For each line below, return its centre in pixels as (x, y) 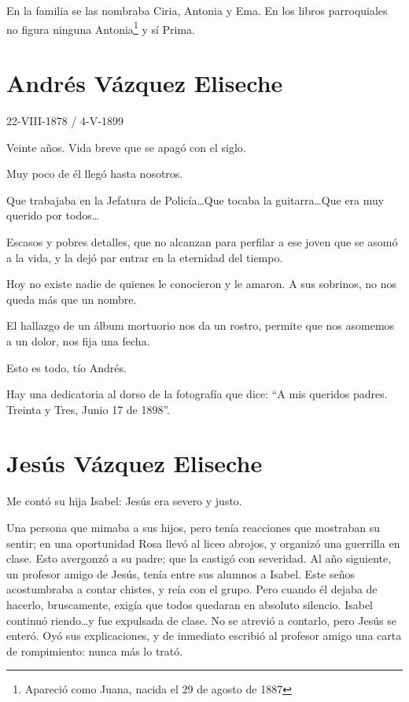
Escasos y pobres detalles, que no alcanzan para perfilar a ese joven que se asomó (202, 241)
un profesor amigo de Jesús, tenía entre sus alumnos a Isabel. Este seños (181, 573)
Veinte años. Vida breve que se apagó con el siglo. (126, 147)
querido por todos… (53, 215)
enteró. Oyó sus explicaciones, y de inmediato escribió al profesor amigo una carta (204, 635)
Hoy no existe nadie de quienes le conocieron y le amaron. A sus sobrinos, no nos (202, 284)
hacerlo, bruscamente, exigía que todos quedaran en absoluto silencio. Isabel (190, 604)
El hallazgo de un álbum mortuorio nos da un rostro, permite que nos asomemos (201, 325)
